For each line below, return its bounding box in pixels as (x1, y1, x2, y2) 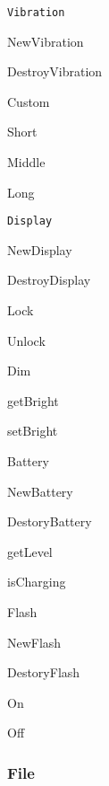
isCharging (7, 572, 66, 591)
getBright (7, 391, 59, 410)
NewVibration (7, 31, 84, 50)
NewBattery (7, 481, 73, 500)
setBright (7, 421, 58, 440)
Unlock (7, 331, 46, 349)
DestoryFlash (7, 663, 80, 682)
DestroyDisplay (7, 270, 91, 289)
